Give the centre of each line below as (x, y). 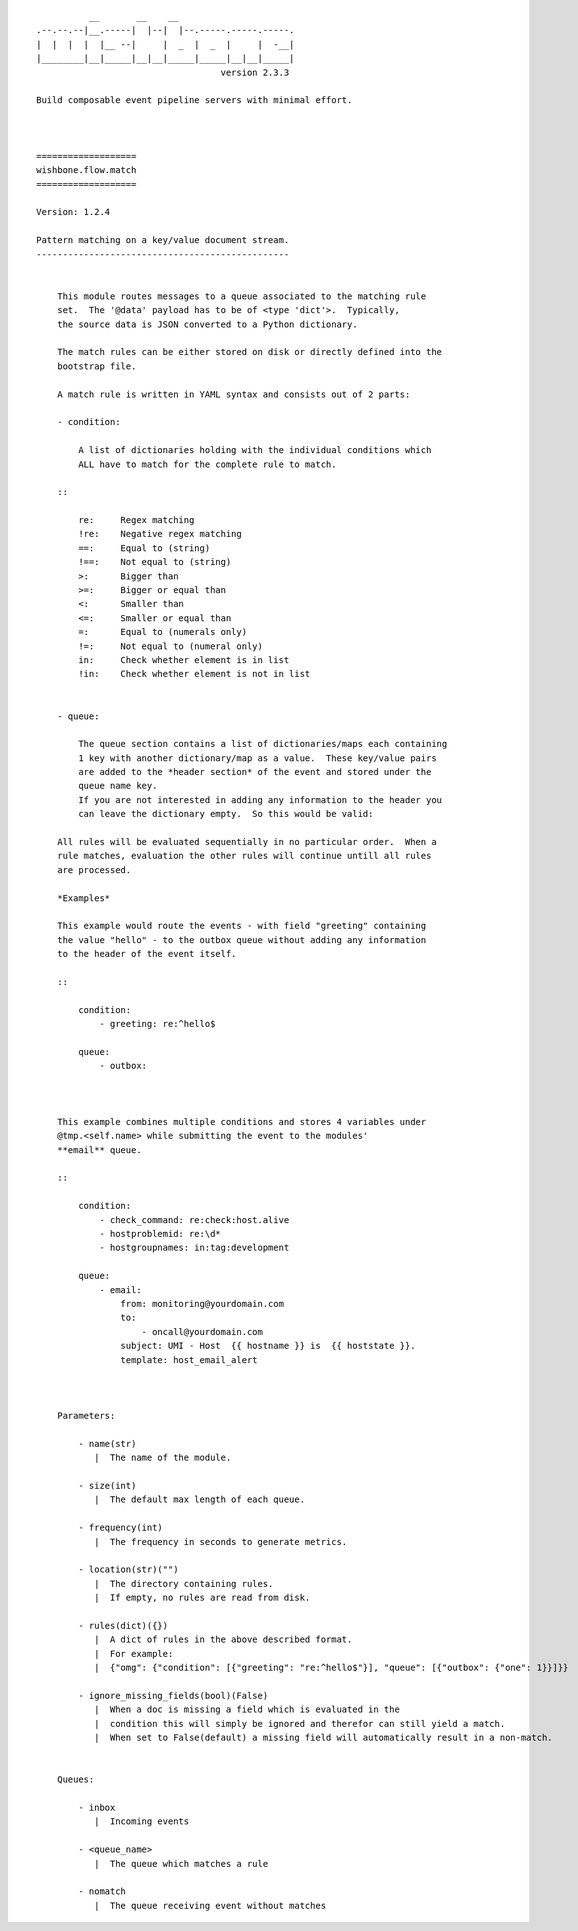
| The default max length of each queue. (199, 1499)
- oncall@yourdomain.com (202, 1331)
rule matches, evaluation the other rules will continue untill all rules (244, 856)
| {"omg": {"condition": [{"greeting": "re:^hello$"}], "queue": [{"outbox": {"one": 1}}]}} (331, 1668)
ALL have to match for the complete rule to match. (207, 464)
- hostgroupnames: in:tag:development (194, 1248)
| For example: (133, 1653)
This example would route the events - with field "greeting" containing (241, 926)
